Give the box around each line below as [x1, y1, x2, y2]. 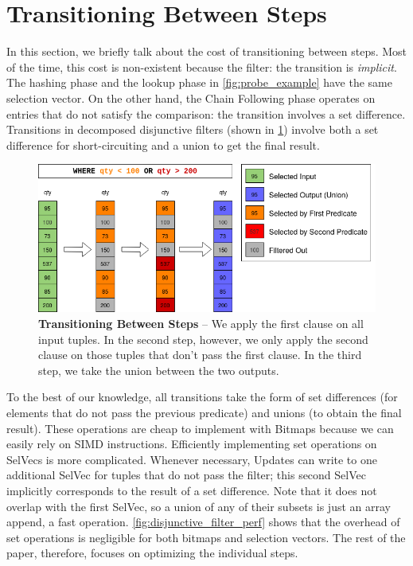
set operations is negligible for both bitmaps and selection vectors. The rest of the [6, 529, 406, 545]
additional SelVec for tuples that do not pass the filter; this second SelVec [6, 466, 366, 483]
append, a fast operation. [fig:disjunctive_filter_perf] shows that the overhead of [6, 513, 400, 530]
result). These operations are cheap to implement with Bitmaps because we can [6, 420, 394, 436]
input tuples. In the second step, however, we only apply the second [38, 330, 368, 347]
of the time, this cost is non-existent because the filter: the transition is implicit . [6, 58, 397, 75]
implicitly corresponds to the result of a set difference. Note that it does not [6, 482, 377, 498]
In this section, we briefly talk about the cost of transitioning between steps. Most [6, 43, 407, 60]
